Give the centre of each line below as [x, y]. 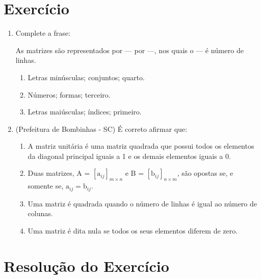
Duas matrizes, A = [59, 173]
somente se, [46, 186]
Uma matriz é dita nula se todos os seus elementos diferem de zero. [133, 230]
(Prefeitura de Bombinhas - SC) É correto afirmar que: [101, 129]
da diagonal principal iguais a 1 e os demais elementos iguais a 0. [129, 156]
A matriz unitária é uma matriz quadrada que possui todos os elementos [141, 146]
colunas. [40, 213]
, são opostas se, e [205, 173]
